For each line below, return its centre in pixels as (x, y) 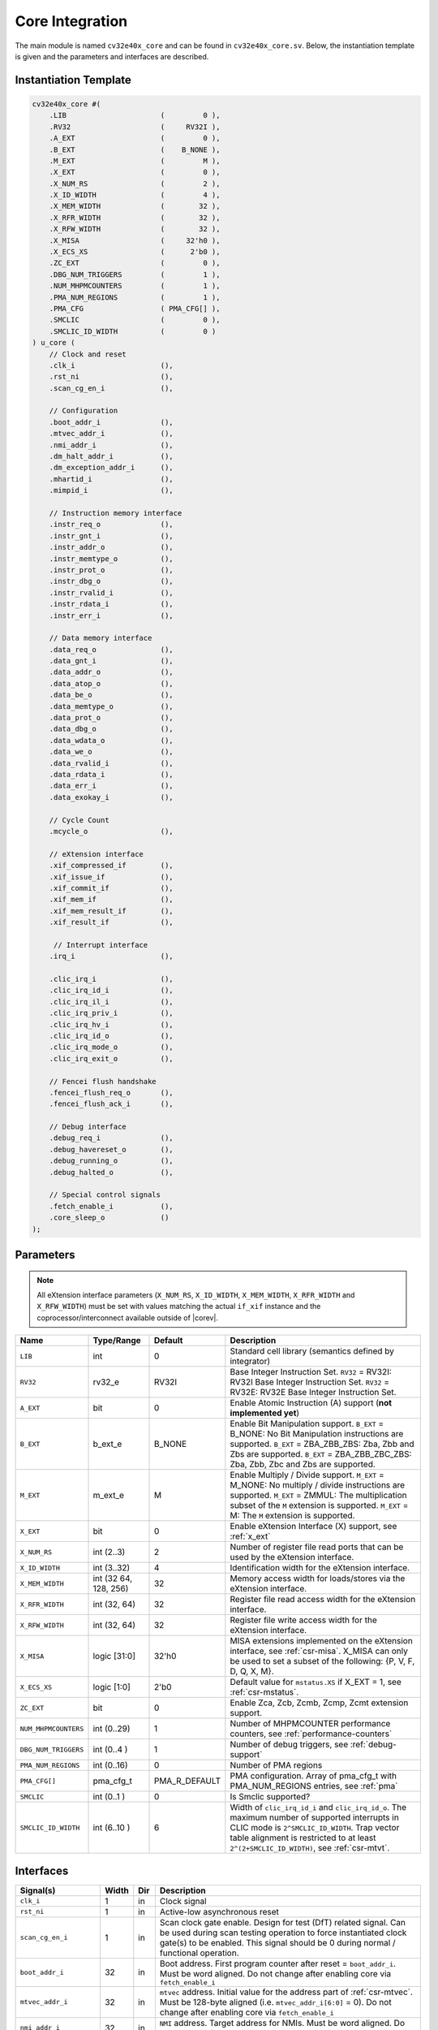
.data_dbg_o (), (111, 729)
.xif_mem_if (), (111, 900)
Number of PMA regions (276, 1765)
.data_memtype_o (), (111, 706)
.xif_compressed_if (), (111, 866)
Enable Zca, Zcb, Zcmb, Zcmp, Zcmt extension (319, 1703)
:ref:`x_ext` (250, 1536)
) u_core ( (54, 343)
